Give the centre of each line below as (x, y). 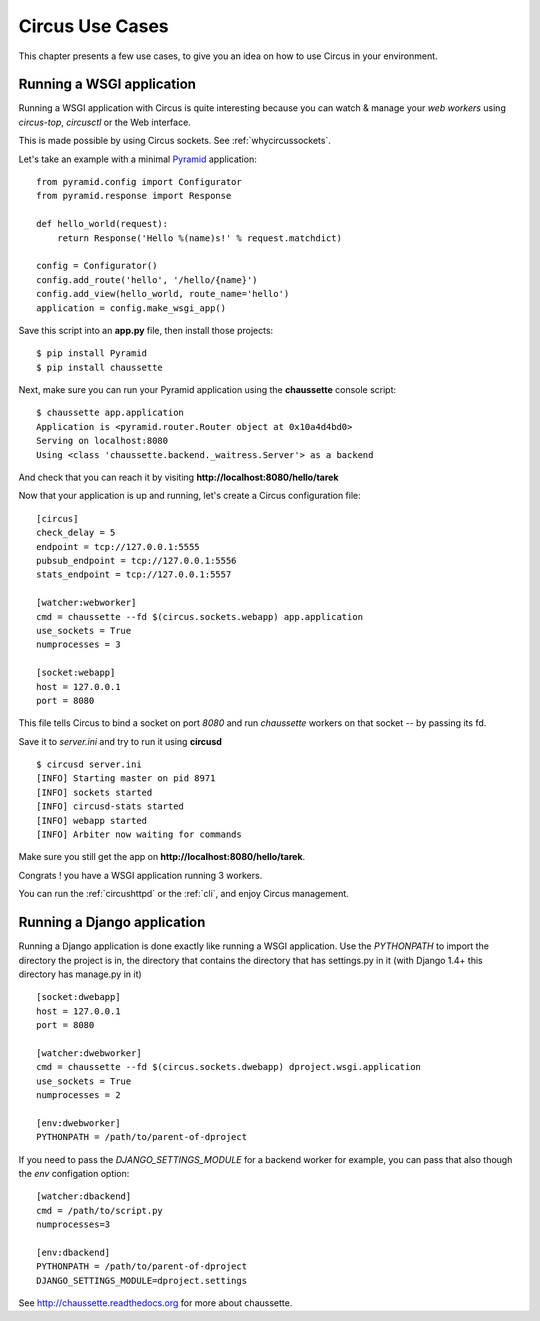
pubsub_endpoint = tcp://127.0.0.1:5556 (136, 560)
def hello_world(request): (102, 224)
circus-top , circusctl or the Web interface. (105, 122)
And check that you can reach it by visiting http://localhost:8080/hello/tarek (178, 477)
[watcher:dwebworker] (89, 1053)
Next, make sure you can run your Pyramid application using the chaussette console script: (207, 390)
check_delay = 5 (76, 533)
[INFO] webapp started (92, 820)
